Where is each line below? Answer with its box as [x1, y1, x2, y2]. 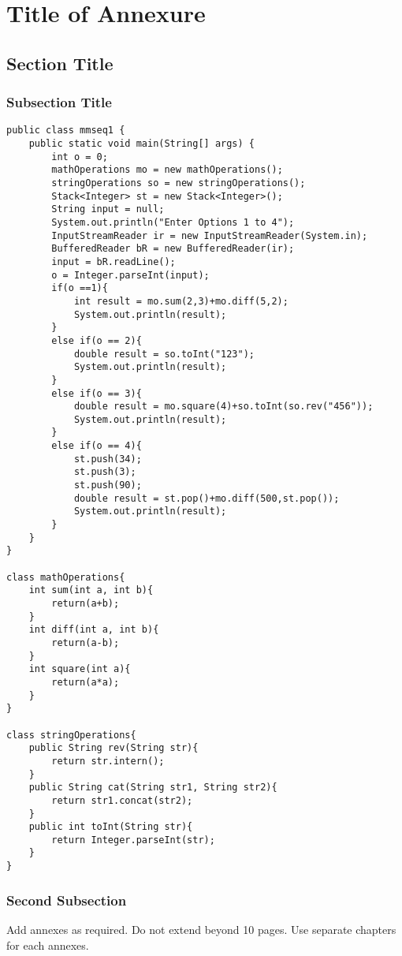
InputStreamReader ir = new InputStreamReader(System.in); [51, 230, 368, 241]
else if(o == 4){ [51, 440, 142, 452]
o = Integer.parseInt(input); [51, 269, 210, 281]
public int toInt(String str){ [28, 821, 193, 833]
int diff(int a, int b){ [28, 624, 159, 636]
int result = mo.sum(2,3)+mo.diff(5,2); [73, 295, 288, 307]
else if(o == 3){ [51, 387, 142, 399]
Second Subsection [6, 890, 127, 909]
